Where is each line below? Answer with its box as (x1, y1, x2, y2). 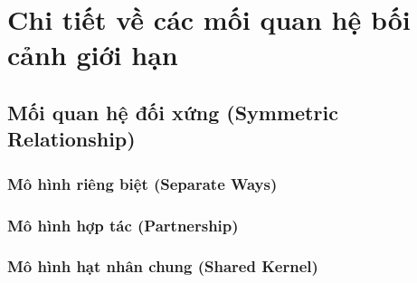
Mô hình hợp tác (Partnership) (7, 213, 239, 236)
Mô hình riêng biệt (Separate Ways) (7, 172, 278, 194)
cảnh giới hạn (7, 36, 178, 73)
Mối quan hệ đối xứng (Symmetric (7, 98, 338, 126)
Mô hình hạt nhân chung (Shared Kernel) (7, 255, 318, 278)
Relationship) (7, 125, 136, 153)
